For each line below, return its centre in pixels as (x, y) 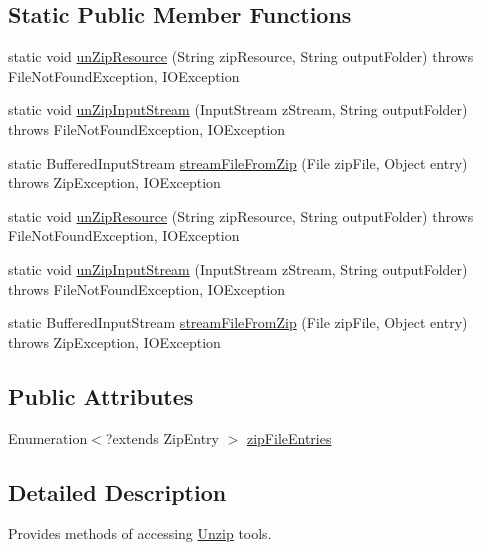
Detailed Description (117, 491)
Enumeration (48, 437)
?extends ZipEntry (162, 437)
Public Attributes (101, 395)
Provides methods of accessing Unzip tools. (140, 533)
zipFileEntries (289, 437)
